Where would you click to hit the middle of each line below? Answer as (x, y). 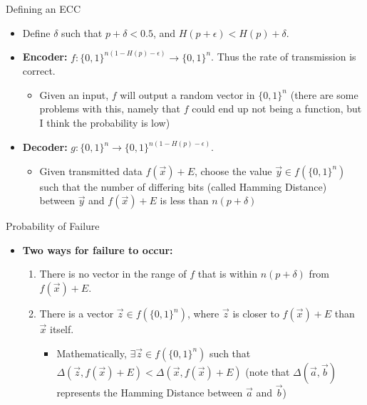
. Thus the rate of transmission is (284, 57)
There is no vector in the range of (113, 274)
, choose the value (233, 170)
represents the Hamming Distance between (150, 392)
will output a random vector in (187, 94)
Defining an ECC (43, 9)
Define (36, 32)
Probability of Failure (53, 226)
